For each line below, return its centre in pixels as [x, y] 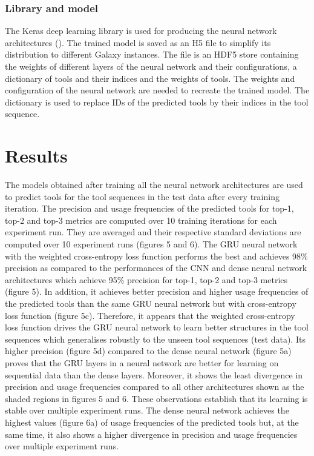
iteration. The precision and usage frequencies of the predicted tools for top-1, [149, 208]
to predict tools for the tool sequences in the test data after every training [142, 196]
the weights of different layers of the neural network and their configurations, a [151, 66]
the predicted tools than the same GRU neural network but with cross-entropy [151, 303]
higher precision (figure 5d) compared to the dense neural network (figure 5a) [148, 351]
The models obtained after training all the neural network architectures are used [154, 185]
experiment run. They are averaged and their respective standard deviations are [153, 232]
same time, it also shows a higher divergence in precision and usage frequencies [151, 434]
